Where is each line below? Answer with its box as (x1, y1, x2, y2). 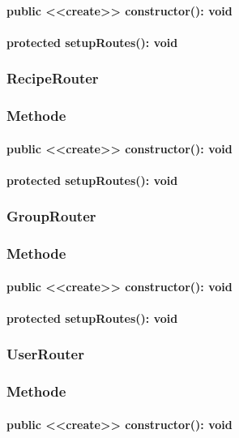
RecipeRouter (6, 68, 99, 88)
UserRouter (6, 344, 84, 364)
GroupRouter (6, 206, 96, 226)
